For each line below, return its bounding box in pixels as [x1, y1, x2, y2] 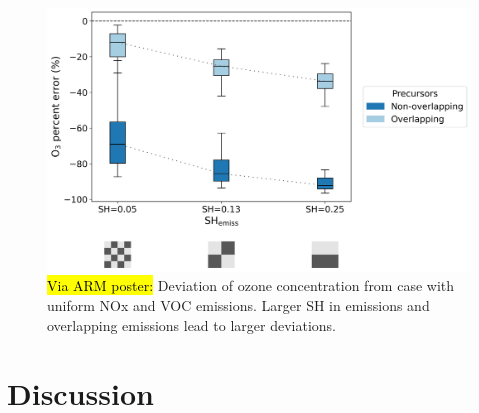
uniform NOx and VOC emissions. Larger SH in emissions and [47, 294, 430, 315]
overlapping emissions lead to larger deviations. [47, 314, 336, 335]
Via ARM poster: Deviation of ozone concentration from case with [47, 275, 455, 296]
